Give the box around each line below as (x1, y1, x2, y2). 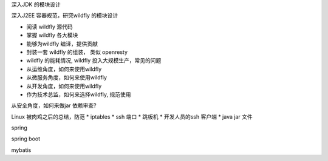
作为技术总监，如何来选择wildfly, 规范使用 (26, 91, 131, 98)
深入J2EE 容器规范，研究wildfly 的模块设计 (11, 12, 118, 19)
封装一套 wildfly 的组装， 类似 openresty (26, 48, 128, 56)
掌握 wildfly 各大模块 (26, 31, 78, 39)
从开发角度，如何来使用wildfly (26, 82, 102, 90)
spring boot (11, 135, 41, 142)
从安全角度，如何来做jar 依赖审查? (11, 102, 97, 109)
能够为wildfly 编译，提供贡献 (26, 40, 98, 47)
